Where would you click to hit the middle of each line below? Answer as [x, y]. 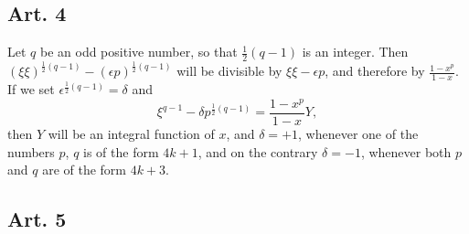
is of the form [121, 151]
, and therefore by [375, 71]
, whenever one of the [358, 133]
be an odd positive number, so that [139, 52]
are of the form [84, 170]
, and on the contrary [258, 151]
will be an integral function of [131, 133]
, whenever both [406, 151]
